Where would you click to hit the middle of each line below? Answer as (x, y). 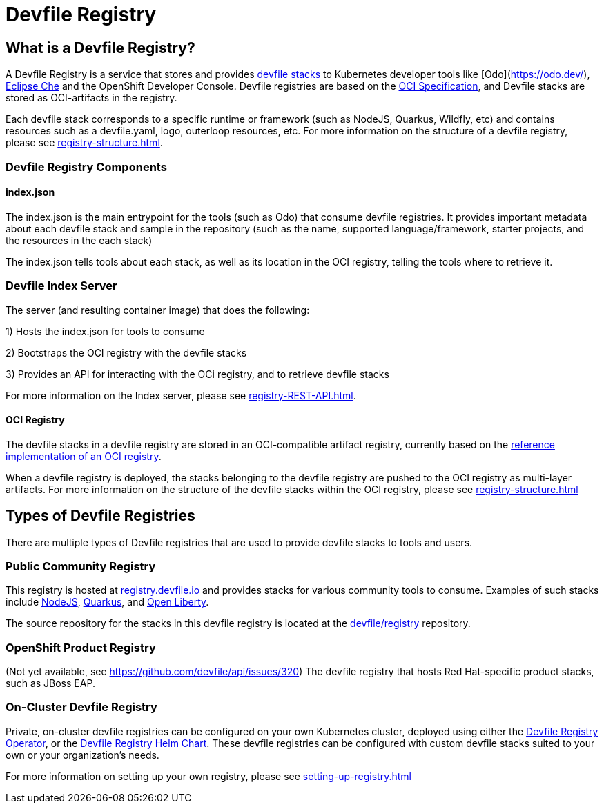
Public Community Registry (81, 566)
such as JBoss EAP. (50, 683)
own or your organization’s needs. (82, 755)
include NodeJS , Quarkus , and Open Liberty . (107, 602)
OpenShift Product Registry (81, 647)
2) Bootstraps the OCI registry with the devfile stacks (126, 352)
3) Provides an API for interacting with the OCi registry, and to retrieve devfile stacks (197, 374)
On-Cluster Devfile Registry (81, 707)
